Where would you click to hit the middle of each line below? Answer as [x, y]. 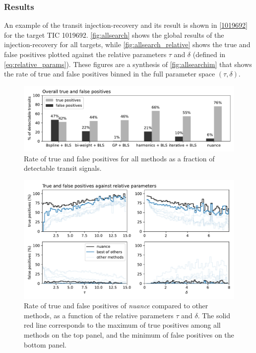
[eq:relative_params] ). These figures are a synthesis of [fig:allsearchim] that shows [128, 64]
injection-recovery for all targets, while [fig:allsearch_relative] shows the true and [127, 44]
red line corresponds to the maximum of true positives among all [122, 325]
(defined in [209, 54]
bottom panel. [45, 344]
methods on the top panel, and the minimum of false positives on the [129, 334]
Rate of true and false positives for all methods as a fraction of [119, 158]
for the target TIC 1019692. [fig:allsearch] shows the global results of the [114, 35]
